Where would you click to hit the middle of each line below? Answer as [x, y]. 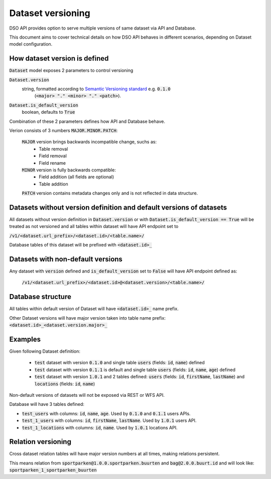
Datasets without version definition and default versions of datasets [118, 207]
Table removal [53, 149]
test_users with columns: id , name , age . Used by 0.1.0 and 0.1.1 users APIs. [106, 413]
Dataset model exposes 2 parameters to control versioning [71, 71]
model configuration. [31, 44]
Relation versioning [40, 442]
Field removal [53, 156]
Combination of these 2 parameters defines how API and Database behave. [87, 121]
